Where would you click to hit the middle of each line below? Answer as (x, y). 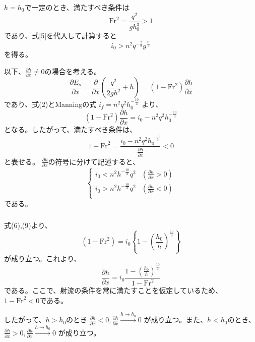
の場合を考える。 (73, 71)
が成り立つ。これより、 (43, 258)
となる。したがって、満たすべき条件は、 (71, 129)
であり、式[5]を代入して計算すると (60, 36)
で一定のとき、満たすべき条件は (77, 7)
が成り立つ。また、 (175, 320)
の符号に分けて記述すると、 (94, 161)
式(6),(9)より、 (28, 225)
